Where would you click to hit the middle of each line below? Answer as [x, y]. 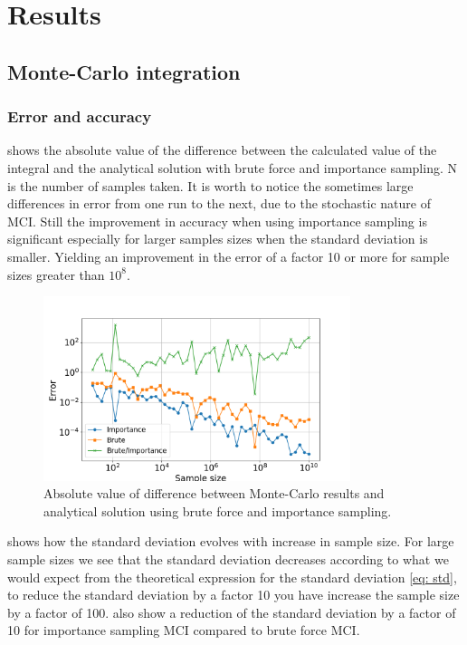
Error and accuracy [80, 116]
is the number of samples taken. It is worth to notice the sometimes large [210, 185]
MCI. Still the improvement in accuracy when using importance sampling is [217, 221]
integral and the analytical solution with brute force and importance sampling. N [232, 167]
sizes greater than [56, 274]
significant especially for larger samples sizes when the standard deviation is [218, 239]
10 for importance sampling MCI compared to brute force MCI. [184, 630]
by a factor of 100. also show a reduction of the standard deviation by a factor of [232, 612]
